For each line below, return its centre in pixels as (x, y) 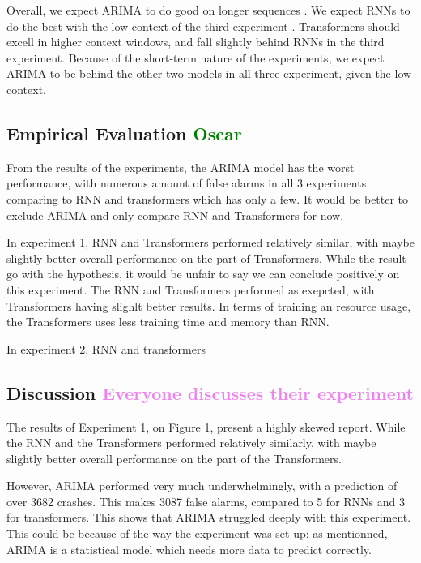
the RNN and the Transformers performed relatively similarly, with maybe (191, 443)
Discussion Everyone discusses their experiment (210, 392)
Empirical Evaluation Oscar (124, 133)
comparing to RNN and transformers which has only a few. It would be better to (208, 198)
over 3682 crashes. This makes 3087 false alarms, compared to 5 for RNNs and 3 (206, 501)
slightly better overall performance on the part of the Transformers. (174, 458)
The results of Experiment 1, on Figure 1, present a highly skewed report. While (206, 426)
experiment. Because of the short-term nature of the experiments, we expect (196, 57)
